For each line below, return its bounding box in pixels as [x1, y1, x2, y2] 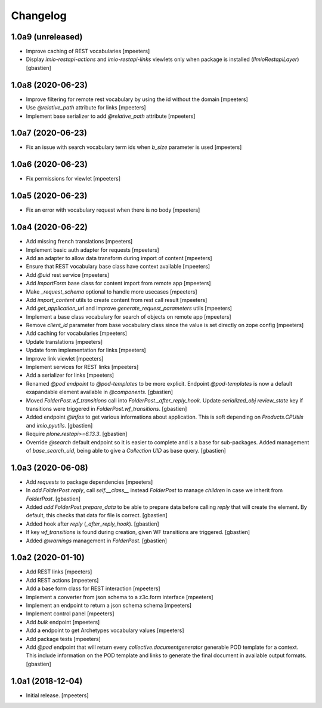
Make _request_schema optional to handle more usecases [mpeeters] [26, 288, 197, 295]
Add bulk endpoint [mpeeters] [26, 618, 100, 625]
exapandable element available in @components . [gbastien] [26, 389, 173, 396]
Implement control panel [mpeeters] [26, 610, 114, 617]
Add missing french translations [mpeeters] [26, 238, 133, 245]
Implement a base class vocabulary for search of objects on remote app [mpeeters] [26, 313, 232, 320]
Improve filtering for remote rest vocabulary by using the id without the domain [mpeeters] [26, 96, 249, 103]
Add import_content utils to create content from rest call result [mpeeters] [26, 296, 208, 303]
